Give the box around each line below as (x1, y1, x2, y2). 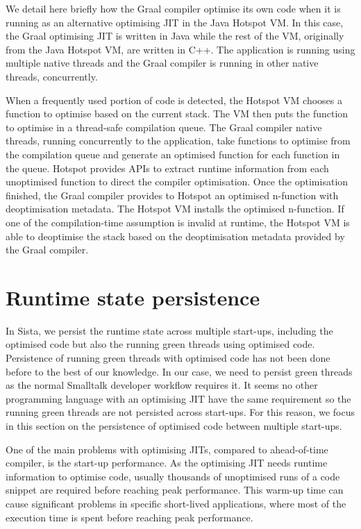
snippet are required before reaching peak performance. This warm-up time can (6, 482, 344, 497)
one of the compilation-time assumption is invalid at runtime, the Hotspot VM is (6, 215, 350, 229)
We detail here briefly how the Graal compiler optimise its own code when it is (6, 1, 341, 15)
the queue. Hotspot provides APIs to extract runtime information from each (6, 160, 329, 175)
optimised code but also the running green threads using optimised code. (6, 337, 315, 351)
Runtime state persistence (6, 283, 260, 311)
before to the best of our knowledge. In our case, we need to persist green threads (6, 364, 353, 378)
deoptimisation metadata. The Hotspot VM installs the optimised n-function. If (6, 201, 344, 216)
